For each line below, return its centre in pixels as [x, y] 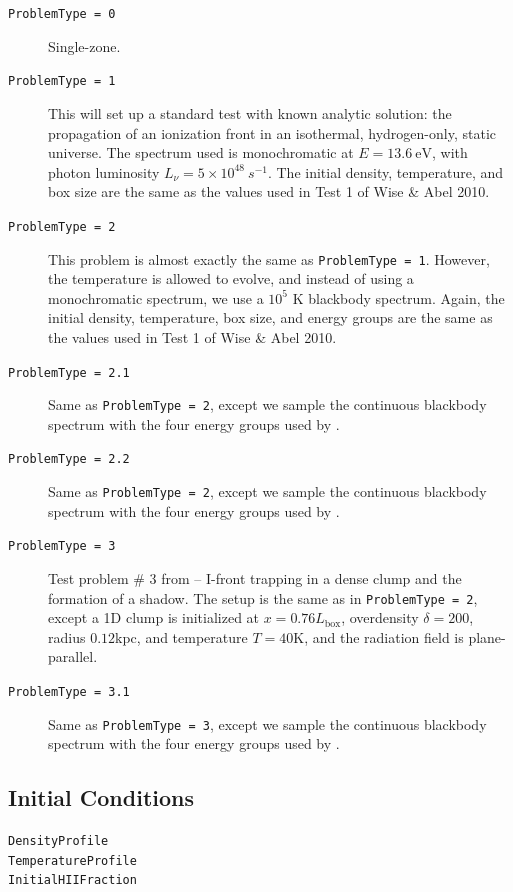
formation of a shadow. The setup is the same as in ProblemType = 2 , [263, 597]
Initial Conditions [101, 797]
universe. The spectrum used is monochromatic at [201, 152]
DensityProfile [58, 841]
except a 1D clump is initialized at [154, 617]
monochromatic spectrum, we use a [156, 297]
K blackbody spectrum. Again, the [398, 297]
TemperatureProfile [72, 860]
